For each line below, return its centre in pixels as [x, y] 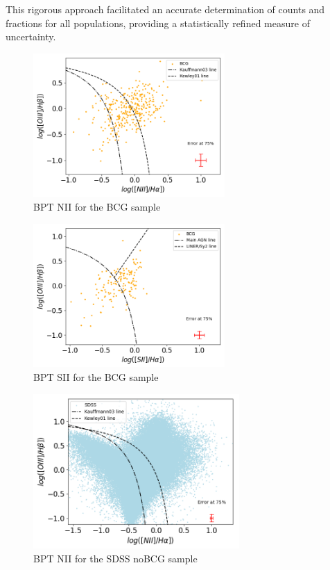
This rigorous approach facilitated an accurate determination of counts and [165, 9]
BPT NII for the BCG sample [97, 207]
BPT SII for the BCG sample [96, 376]
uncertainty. [31, 36]
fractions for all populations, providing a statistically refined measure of [158, 23]
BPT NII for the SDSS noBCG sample [115, 558]
